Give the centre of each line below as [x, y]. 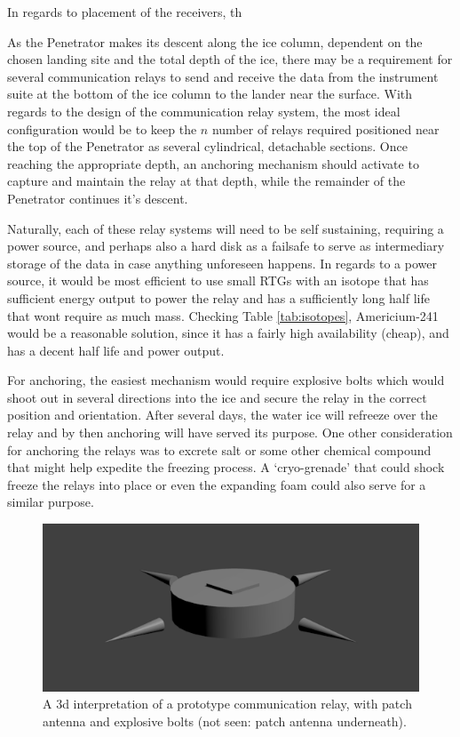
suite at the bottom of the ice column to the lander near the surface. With [210, 94]
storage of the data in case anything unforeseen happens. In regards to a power [222, 263]
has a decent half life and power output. [116, 350]
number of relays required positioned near [325, 128]
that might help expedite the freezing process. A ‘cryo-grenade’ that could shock [226, 467]
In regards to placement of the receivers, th [125, 12]
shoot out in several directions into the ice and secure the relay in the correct [217, 397]
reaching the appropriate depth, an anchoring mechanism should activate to [213, 163]
